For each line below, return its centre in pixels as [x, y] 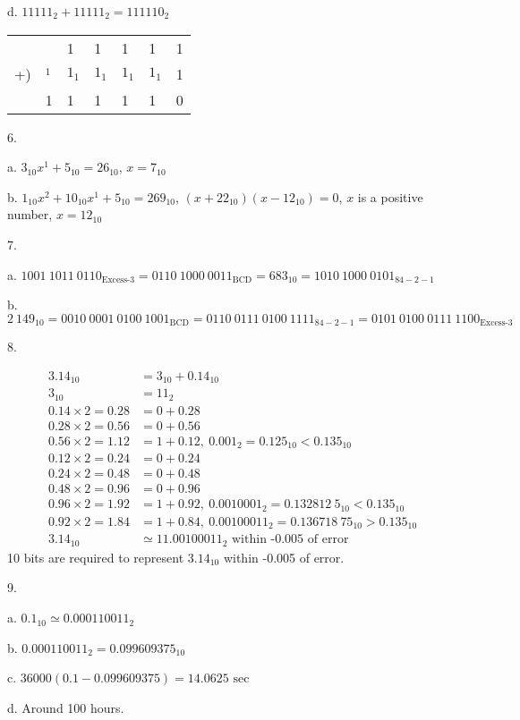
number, [30, 214]
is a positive [390, 196]
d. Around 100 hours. [66, 707]
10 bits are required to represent [96, 557]
